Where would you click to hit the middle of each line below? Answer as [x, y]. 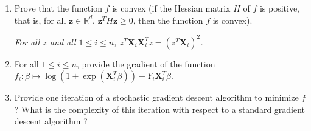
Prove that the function [58, 8]
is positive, [280, 8]
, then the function [168, 20]
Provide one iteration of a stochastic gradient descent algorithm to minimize [156, 97]
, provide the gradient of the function [146, 63]
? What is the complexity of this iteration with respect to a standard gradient [160, 109]
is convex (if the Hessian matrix [171, 8]
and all [63, 42]
